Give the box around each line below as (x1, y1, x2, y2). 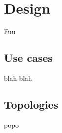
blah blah (4, 73, 32, 83)
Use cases (4, 50, 53, 65)
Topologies (4, 96, 59, 112)
